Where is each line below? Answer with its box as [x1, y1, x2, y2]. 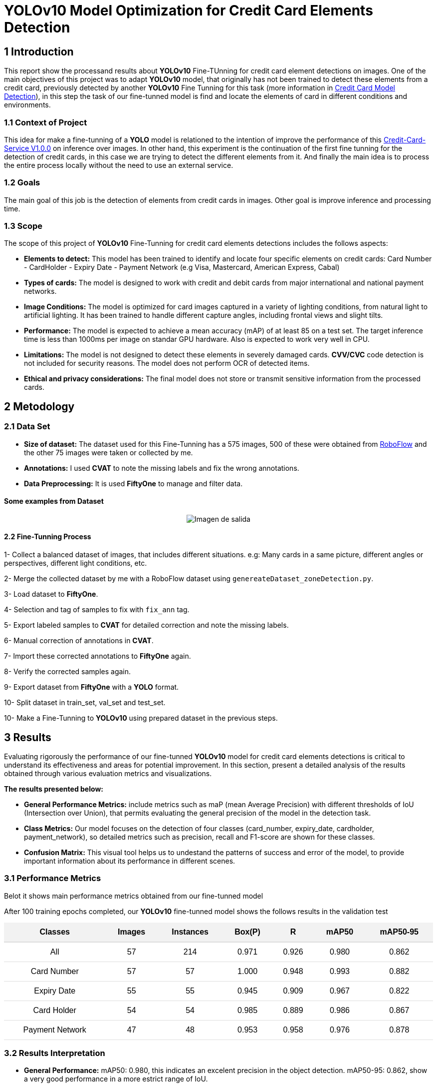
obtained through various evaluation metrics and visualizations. [4, 769, 212, 778]
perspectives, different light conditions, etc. [4, 559, 147, 568]
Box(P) [234, 927, 260, 936]
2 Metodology [4, 400, 75, 413]
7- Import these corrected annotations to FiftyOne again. [4, 652, 191, 661]
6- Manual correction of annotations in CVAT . [4, 636, 154, 645]
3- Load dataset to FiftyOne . [4, 590, 98, 599]
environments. [4, 100, 51, 109]
